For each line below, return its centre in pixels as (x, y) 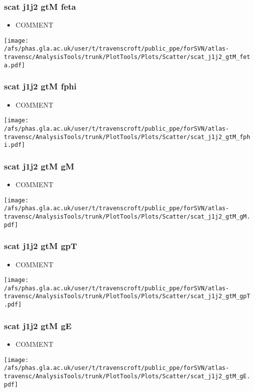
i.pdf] (14, 145)
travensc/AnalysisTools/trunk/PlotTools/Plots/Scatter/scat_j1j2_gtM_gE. (127, 376)
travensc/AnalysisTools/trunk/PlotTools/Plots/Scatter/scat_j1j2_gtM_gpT (127, 296)
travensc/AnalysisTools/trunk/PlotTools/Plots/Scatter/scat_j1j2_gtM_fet (127, 57)
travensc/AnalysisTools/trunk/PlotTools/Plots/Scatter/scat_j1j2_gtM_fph (127, 137)
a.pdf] (14, 65)
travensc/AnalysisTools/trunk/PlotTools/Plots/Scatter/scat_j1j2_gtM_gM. (127, 217)
